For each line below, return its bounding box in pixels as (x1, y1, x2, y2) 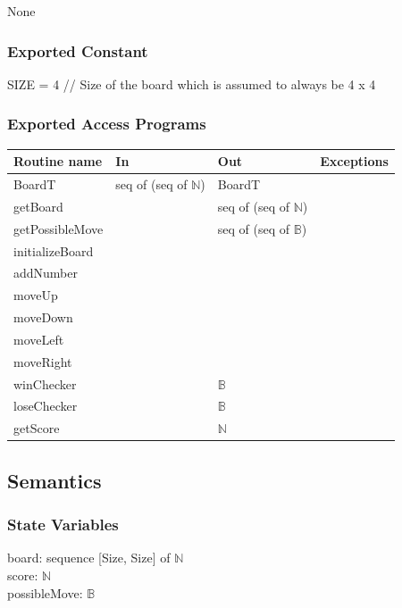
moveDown (13, 308, 73, 327)
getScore (13, 419, 60, 437)
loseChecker (13, 396, 78, 415)
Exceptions (320, 152, 389, 171)
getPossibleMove (13, 219, 104, 237)
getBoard (13, 196, 63, 215)
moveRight (13, 352, 72, 371)
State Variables (7, 513, 119, 536)
